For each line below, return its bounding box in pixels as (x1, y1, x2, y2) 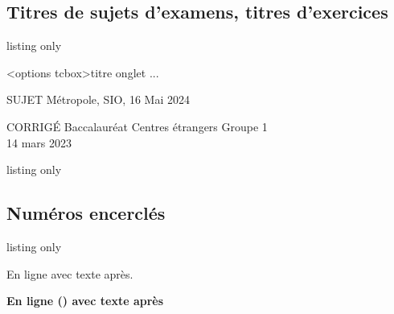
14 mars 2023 (6, 134, 72, 151)
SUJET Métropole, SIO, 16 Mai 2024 (6, 91, 190, 108)
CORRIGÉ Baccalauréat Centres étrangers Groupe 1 (6, 118, 268, 134)
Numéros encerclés (6, 200, 166, 225)
